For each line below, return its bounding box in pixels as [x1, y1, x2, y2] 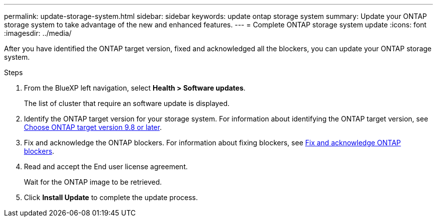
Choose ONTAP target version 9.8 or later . [24, 123, 162, 131]
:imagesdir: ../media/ [4, 29, 72, 37]
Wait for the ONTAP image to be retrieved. [24, 178, 162, 186]
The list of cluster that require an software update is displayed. [24, 99, 229, 108]
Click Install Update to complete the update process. [24, 193, 198, 202]
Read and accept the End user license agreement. [24, 162, 188, 171]
